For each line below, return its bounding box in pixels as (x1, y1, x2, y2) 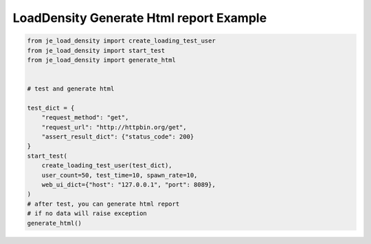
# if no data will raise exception (27, 210, 147, 217)
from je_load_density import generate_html (27, 56, 177, 64)
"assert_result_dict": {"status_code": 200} (41, 133, 194, 141)
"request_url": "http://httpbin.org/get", (41, 123, 187, 131)
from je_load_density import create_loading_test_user (27, 37, 216, 45)
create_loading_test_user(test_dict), (41, 162, 172, 169)
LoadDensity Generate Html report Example (12, 10, 267, 25)
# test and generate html (27, 85, 115, 93)
